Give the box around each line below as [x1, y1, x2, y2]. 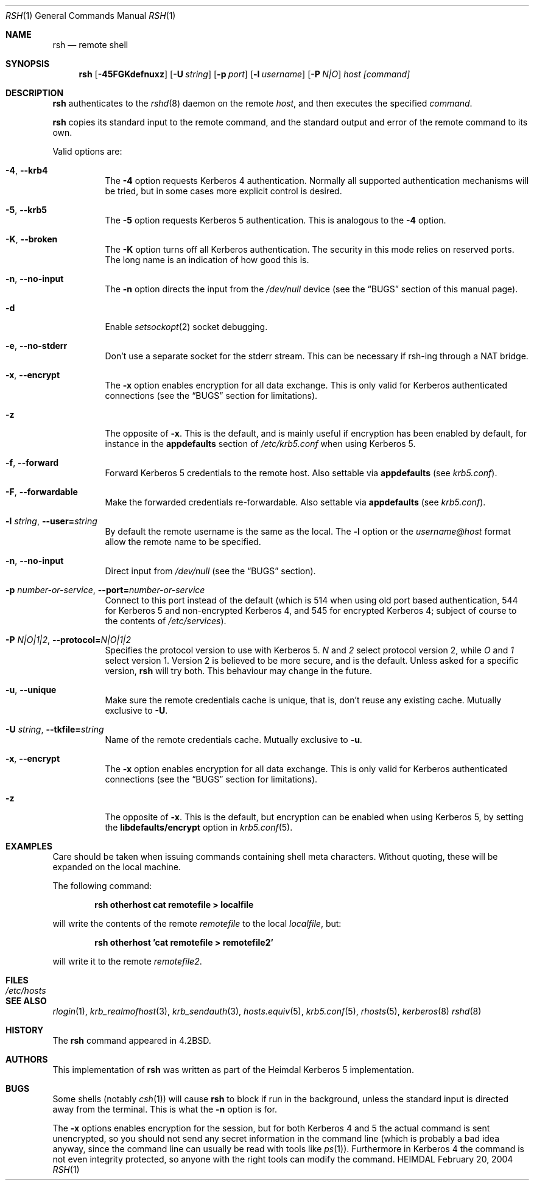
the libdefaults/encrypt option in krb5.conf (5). [105, 822, 293, 832]
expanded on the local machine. [52, 862, 181, 872]
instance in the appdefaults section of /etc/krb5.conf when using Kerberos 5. [105, 438, 416, 449]
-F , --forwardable [5, 487, 78, 497]
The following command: [52, 881, 152, 891]
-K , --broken [5, 234, 58, 244]
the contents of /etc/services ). [105, 616, 227, 626]
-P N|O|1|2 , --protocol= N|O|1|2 [5, 635, 132, 645]
